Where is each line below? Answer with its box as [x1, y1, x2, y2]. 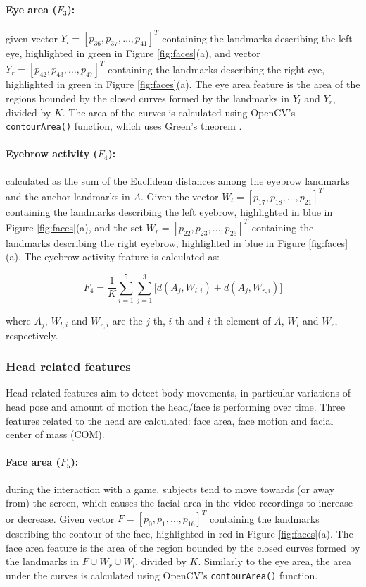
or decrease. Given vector [6, 511, 115, 526]
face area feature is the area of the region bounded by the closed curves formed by [6, 540, 360, 555]
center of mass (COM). [6, 427, 105, 442]
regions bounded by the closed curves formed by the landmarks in [6, 90, 289, 105]
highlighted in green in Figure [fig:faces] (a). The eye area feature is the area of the [6, 77, 360, 92]
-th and [172, 313, 204, 328]
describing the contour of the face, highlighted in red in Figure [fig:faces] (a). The [6, 526, 353, 541]
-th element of [210, 313, 271, 328]
